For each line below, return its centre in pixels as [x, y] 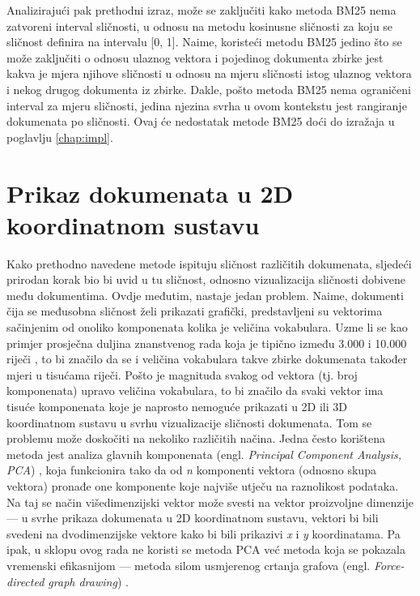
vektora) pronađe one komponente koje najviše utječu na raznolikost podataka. [203, 485]
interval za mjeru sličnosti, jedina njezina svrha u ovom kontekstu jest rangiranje [207, 105]
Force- [389, 565]
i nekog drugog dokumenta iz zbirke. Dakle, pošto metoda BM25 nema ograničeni [209, 89]
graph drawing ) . [88, 581]
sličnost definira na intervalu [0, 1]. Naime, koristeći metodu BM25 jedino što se [204, 42]
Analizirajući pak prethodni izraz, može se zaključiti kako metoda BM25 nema [202, 10]
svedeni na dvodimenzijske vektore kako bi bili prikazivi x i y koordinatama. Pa [204, 533]
